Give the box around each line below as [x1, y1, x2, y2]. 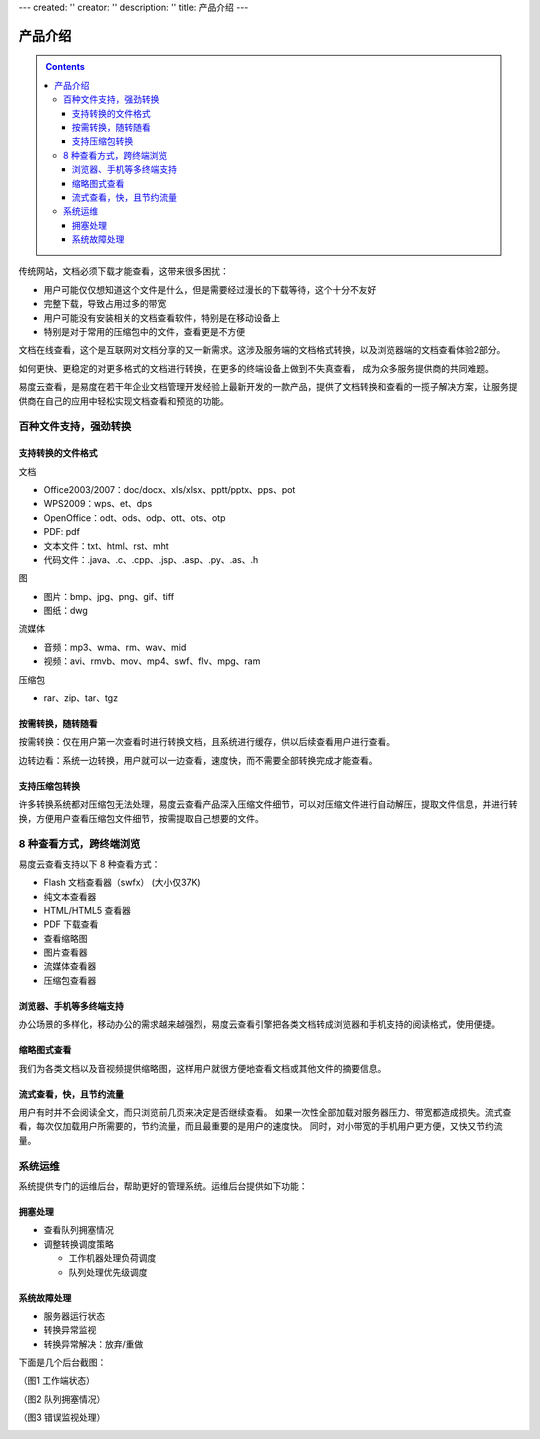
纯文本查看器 [43, 890, 97, 902]
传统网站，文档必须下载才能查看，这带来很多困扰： [18, 265, 229, 277]
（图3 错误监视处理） [18, 1411, 106, 1424]
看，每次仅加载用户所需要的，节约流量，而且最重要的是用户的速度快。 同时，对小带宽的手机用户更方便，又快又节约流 [18, 1120, 503, 1132]
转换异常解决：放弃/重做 [43, 1338, 144, 1350]
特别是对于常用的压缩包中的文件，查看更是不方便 [43, 326, 245, 338]
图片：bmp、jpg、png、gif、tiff [43, 590, 175, 602]
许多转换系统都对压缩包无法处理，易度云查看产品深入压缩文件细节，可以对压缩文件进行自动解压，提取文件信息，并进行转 [18, 798, 518, 810]
